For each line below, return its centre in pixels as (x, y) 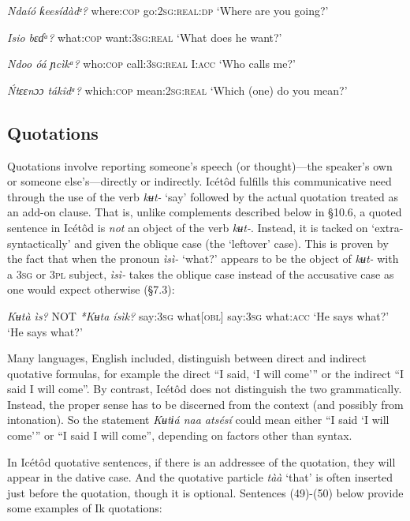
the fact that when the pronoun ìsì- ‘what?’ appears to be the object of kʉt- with (203, 259)
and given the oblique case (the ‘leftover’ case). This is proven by (231, 243)
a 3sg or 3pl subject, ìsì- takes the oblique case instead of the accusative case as (201, 274)
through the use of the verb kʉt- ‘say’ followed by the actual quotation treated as (203, 196)
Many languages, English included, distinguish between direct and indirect (187, 358)
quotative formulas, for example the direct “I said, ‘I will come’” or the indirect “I (206, 373)
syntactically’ (39, 243)
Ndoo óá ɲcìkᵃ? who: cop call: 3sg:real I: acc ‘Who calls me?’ (151, 64)
